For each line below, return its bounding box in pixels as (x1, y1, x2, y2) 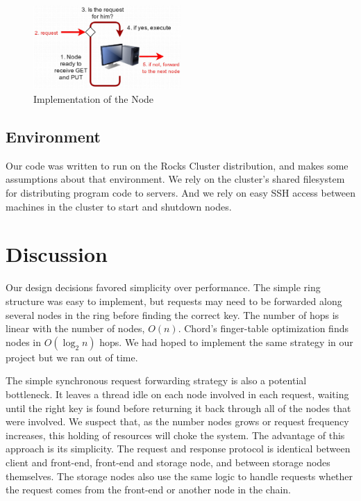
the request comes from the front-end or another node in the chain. (6, 482, 292, 497)
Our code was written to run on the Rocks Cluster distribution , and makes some (6, 158, 349, 172)
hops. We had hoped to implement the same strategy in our (99, 334, 353, 349)
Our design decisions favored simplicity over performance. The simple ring (6, 280, 321, 295)
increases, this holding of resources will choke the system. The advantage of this (6, 427, 345, 442)
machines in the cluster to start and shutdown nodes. (6, 199, 232, 213)
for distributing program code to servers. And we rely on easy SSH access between (6, 186, 355, 200)
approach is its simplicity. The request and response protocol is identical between (6, 441, 351, 456)
